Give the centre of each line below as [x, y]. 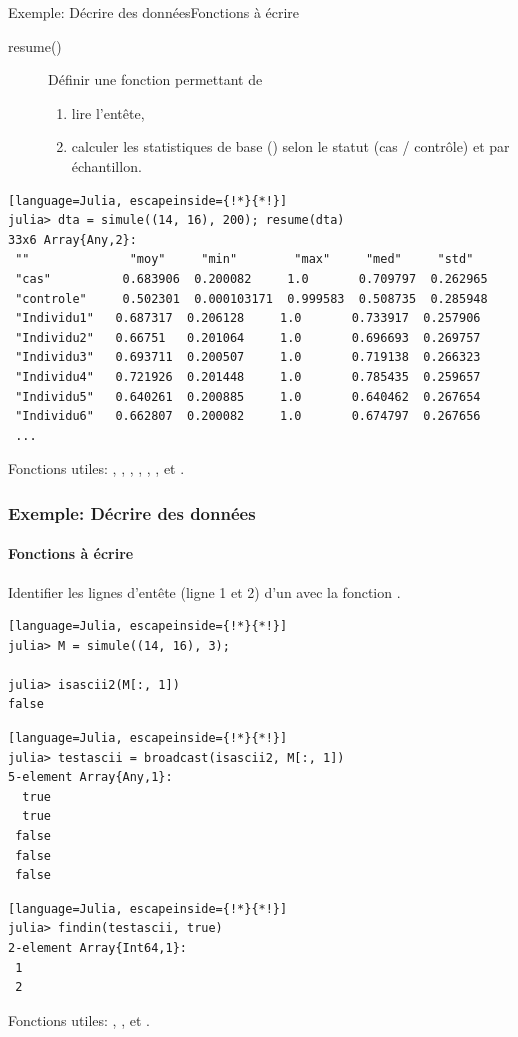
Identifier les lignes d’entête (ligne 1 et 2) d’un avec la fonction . [204, 591]
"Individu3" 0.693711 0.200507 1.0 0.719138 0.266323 [248, 357]
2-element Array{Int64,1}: [97, 948]
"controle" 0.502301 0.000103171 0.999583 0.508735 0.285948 [251, 298]
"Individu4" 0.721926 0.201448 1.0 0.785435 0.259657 [248, 376]
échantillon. [106, 165]
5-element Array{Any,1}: [90, 777]
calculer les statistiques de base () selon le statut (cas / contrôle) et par [290, 146]
